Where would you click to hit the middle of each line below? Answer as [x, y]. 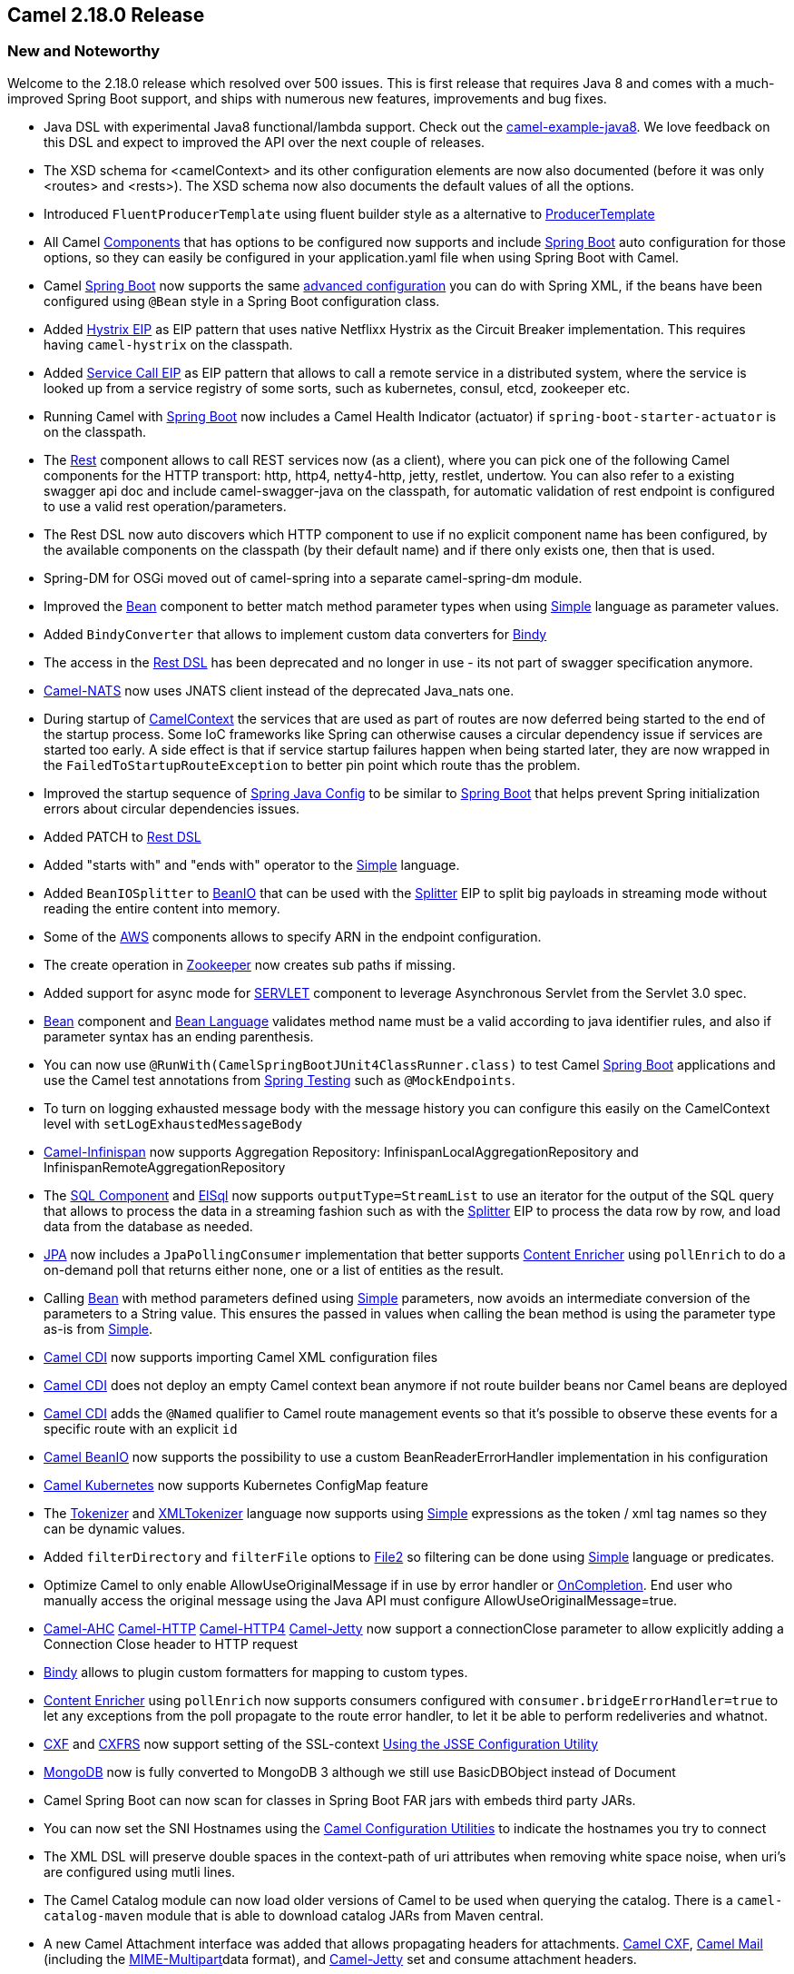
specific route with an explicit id [141, 1428]
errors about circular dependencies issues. [172, 808]
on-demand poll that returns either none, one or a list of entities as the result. [274, 1269]
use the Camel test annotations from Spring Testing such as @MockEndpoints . [279, 1080]
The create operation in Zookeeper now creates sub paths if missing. [250, 964]
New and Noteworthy [83, 51]
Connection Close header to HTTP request [171, 1643]
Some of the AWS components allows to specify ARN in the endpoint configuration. [293, 936]
